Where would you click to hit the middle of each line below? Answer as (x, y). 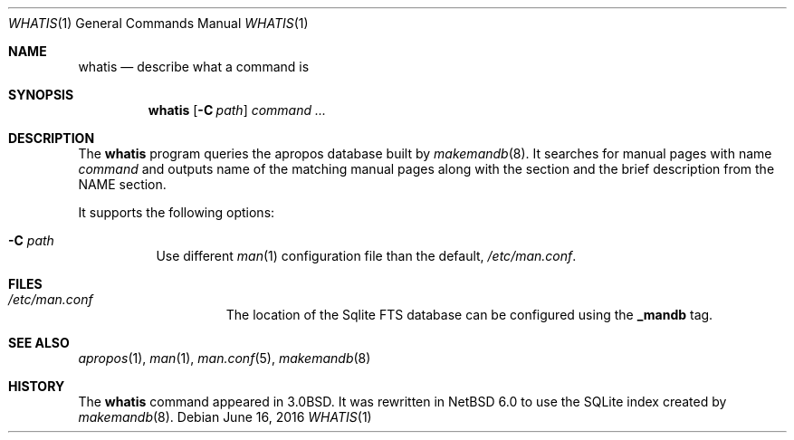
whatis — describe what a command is (194, 67)
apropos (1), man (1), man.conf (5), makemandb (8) (225, 358)
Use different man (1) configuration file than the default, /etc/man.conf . (366, 256)
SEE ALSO (39, 343)
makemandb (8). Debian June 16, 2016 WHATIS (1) (225, 417)
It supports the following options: (177, 212)
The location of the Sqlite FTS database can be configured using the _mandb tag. (469, 315)
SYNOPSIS (41, 95)
